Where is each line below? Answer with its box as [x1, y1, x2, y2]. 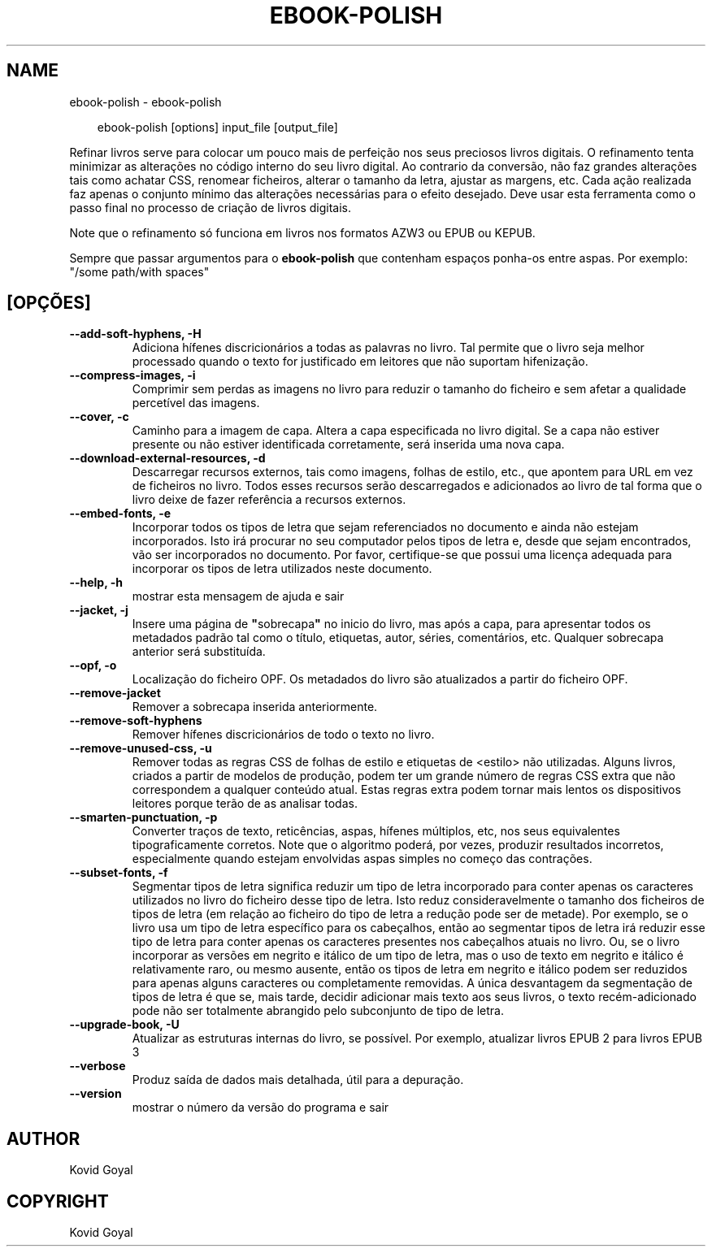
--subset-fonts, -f [69, 865, 168, 880]
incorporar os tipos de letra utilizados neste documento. [132, 561, 432, 576]
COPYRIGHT [7, 1190, 109, 1212]
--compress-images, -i [69, 368, 196, 383]
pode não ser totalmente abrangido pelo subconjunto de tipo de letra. [132, 1004, 504, 1018]
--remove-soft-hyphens [69, 713, 202, 728]
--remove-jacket [69, 686, 161, 700]
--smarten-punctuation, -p [69, 810, 218, 825]
